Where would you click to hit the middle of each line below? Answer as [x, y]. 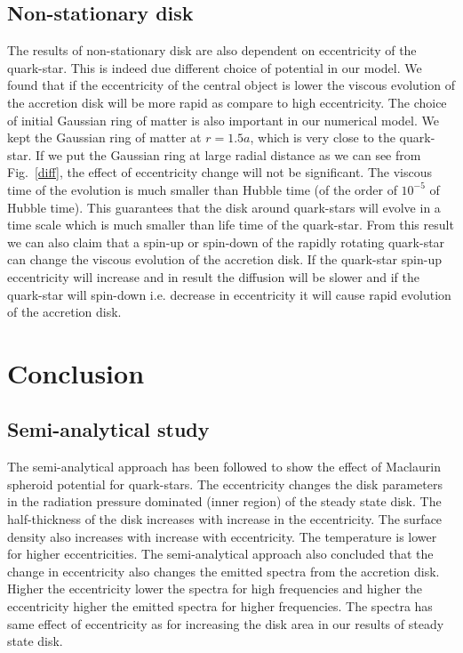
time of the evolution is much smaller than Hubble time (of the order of [202, 189]
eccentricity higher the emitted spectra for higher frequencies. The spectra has [220, 606]
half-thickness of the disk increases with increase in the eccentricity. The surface [225, 519]
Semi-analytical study [108, 429]
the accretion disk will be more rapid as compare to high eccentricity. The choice [227, 102]
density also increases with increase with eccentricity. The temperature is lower [222, 536]
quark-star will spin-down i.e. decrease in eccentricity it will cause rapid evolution [229, 294]
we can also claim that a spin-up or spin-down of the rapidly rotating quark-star [226, 242]
